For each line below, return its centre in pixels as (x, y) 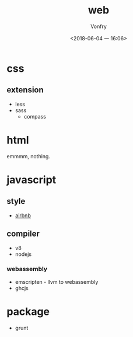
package (28, 312)
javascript (32, 180)
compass (35, 116)
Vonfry (99, 26)
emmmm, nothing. (28, 156)
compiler (23, 234)
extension (25, 90)
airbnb (23, 215)
